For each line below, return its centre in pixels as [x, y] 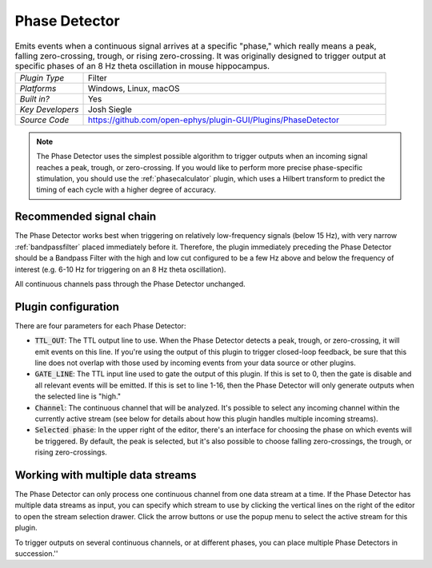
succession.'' [36, 554]
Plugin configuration [67, 306]
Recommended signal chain [86, 217]
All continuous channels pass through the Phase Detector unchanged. [130, 284]
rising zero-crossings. [71, 452]
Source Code [44, 120]
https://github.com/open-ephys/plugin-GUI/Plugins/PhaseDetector [214, 120]
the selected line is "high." [78, 396]
